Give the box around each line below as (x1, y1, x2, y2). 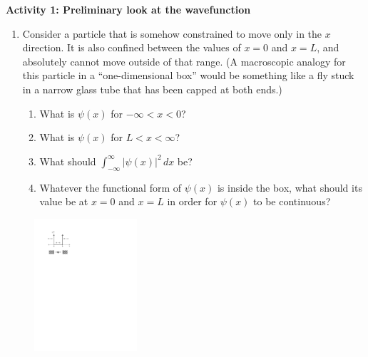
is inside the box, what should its (217, 180, 362, 195)
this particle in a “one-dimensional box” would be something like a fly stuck (22, 68, 354, 83)
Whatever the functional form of (39, 180, 182, 195)
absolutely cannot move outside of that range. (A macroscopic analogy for (22, 53, 346, 68)
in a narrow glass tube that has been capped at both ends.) (22, 81, 282, 96)
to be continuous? (253, 194, 331, 209)
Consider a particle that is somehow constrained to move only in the (22, 26, 322, 41)
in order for (167, 194, 218, 209)
